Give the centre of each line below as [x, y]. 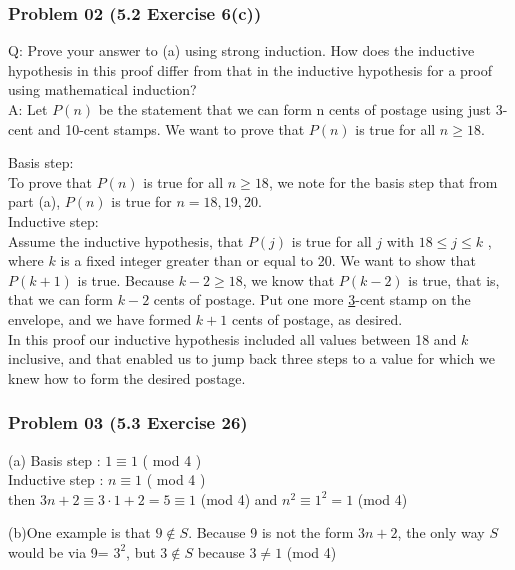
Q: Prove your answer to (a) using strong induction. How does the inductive [241, 50]
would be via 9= [58, 551]
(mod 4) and [239, 498]
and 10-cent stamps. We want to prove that [171, 128]
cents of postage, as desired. [317, 318]
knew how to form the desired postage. [127, 377]
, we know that [288, 279]
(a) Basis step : [54, 459]
